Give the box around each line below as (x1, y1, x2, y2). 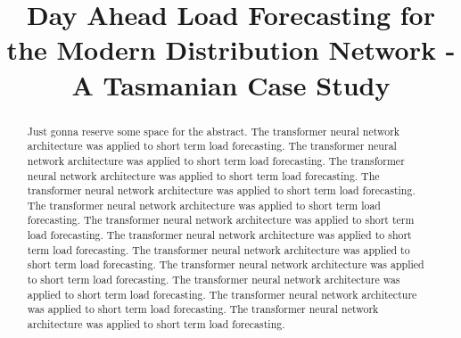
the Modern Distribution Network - (6, 31, 456, 68)
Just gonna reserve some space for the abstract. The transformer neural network (27, 123, 400, 138)
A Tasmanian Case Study (71, 66, 391, 103)
